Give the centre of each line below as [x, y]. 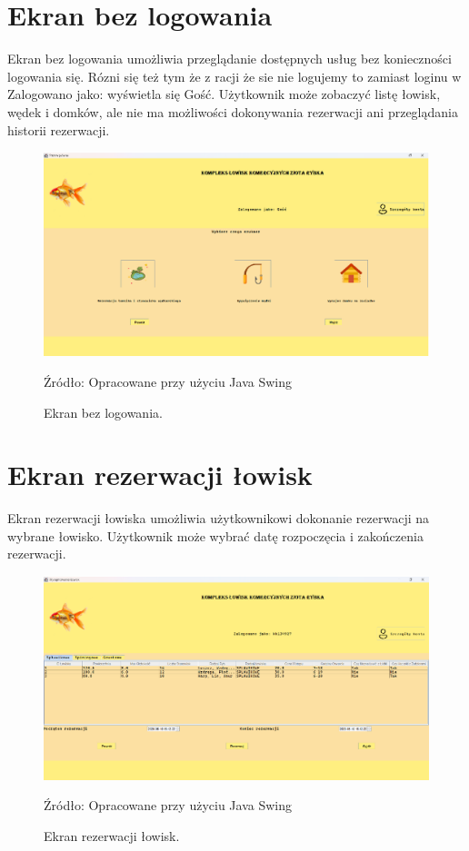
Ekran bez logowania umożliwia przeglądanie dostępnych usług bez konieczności [230, 59]
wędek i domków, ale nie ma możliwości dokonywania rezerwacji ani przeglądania [233, 111]
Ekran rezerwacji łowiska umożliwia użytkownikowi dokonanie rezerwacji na [219, 518]
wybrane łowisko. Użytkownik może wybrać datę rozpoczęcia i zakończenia [215, 535]
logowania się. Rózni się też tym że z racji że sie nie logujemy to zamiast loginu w [234, 76]
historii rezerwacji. [59, 129]
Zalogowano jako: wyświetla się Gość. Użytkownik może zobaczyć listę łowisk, [224, 94]
